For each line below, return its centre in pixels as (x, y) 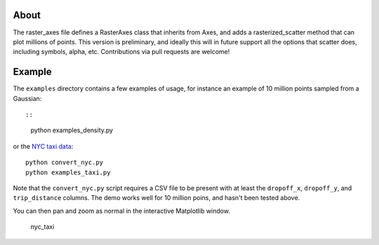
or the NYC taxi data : (43, 146)
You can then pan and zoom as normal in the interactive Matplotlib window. (122, 211)
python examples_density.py (72, 131)
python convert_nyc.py (65, 163)
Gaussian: (27, 98)
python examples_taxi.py (68, 172)
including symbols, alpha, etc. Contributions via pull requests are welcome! (121, 52)
